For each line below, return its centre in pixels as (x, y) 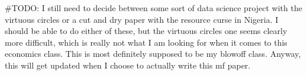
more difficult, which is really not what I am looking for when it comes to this (146, 42)
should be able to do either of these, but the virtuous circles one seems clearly (146, 31)
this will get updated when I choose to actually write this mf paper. (128, 65)
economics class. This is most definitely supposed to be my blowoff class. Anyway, (153, 54)
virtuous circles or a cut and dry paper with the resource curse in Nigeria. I (142, 19)
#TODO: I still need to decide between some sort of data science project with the (153, 8)
